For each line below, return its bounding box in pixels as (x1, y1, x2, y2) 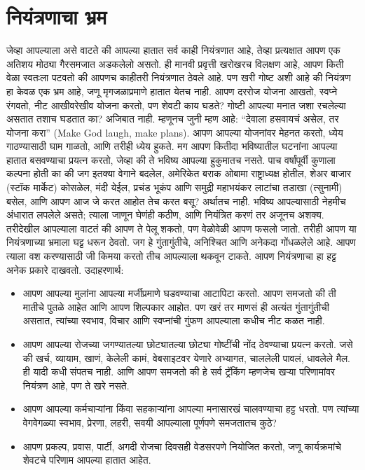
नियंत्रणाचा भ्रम (6, 2, 106, 31)
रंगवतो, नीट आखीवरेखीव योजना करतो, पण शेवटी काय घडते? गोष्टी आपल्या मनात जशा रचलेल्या (6, 97, 346, 112)
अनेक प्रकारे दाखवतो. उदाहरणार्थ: (6, 262, 124, 277)
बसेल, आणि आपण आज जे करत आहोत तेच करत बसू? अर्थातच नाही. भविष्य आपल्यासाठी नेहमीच (6, 193, 346, 208)
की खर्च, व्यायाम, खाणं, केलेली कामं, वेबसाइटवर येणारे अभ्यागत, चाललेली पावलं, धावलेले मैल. (22, 350, 350, 365)
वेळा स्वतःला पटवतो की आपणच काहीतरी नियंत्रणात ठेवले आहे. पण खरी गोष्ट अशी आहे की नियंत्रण (6, 70, 351, 85)
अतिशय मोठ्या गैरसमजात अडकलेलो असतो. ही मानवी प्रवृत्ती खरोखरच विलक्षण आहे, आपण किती (6, 56, 344, 71)
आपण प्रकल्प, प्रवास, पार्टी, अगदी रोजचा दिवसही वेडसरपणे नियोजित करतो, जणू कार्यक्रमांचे (22, 438, 341, 453)
